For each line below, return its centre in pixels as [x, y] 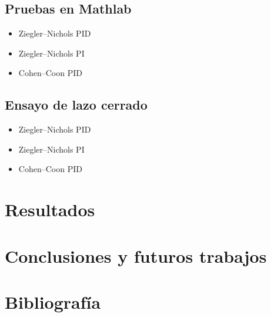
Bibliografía [53, 301]
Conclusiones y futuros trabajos [136, 255]
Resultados [50, 209]
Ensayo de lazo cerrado [76, 105]
